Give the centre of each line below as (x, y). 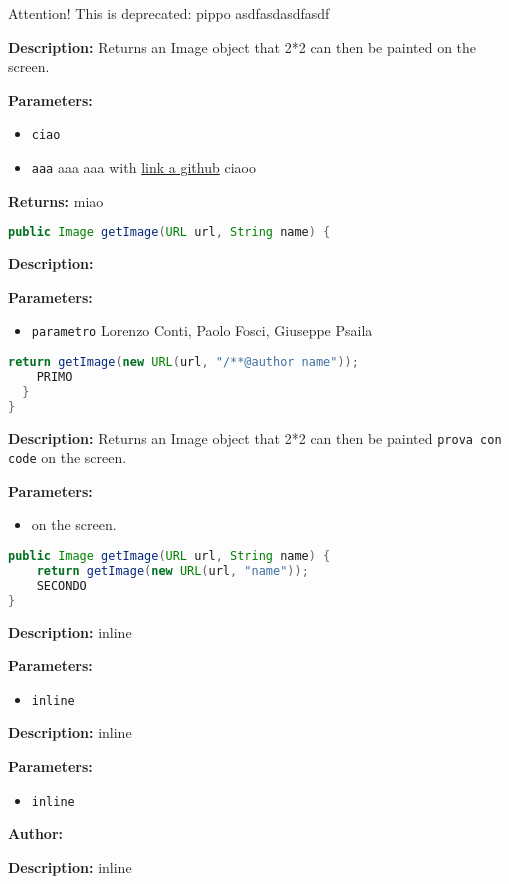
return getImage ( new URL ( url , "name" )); (172, 570)
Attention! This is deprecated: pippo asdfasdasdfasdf (169, 13)
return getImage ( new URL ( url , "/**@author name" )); (183, 362)
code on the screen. (67, 457)
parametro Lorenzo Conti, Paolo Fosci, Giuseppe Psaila (202, 330)
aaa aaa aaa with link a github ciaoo (143, 167)
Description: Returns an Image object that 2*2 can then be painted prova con (255, 437)
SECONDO (61, 585)
